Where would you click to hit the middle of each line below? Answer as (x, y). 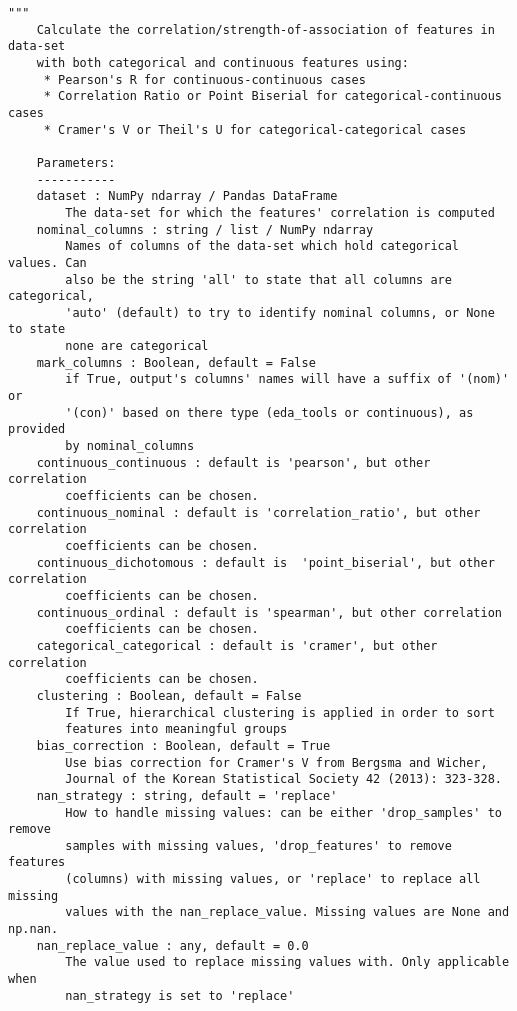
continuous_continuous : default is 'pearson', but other (233, 462)
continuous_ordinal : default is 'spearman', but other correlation (269, 612)
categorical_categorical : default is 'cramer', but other (237, 645)
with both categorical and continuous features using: (222, 62)
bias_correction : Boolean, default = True (183, 745)
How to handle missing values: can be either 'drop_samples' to (283, 812)
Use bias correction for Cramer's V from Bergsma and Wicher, (276, 762)
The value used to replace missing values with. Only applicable (287, 962)
